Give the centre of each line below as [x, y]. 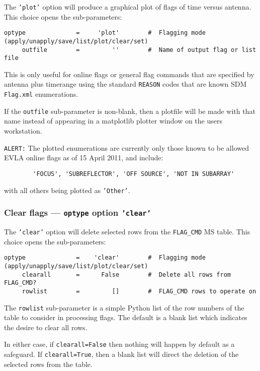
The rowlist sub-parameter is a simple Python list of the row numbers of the [124, 307]
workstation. [23, 131]
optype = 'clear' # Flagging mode [105, 258]
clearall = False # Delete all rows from [126, 274]
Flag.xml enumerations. [41, 94]
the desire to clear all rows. [46, 327]
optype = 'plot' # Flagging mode [105, 33]
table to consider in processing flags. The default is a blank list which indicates [126, 317]
